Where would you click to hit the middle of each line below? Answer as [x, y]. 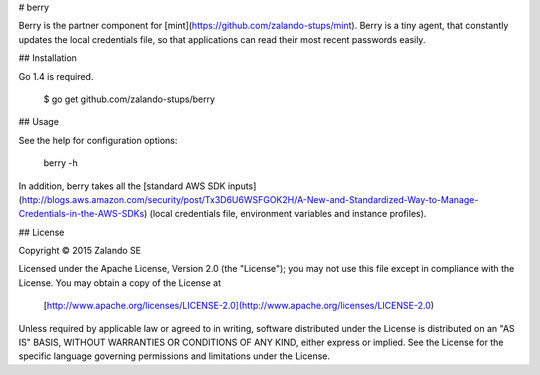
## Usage [39, 122]
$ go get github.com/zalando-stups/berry [129, 99]
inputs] [242, 186]
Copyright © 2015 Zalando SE [80, 251]
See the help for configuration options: [98, 140]
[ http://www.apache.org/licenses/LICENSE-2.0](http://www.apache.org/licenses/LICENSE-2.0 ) [239, 306]
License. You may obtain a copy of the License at [120, 282]
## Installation [47, 58]
